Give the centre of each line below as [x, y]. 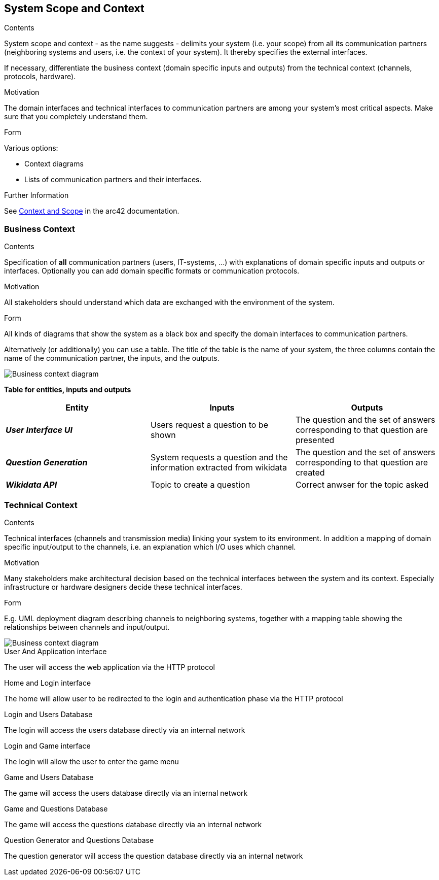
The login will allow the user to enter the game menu [92, 761]
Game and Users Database [49, 777]
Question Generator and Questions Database [79, 840]
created [310, 473]
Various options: [31, 148]
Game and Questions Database [56, 808]
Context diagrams [54, 164]
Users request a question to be [209, 425]
